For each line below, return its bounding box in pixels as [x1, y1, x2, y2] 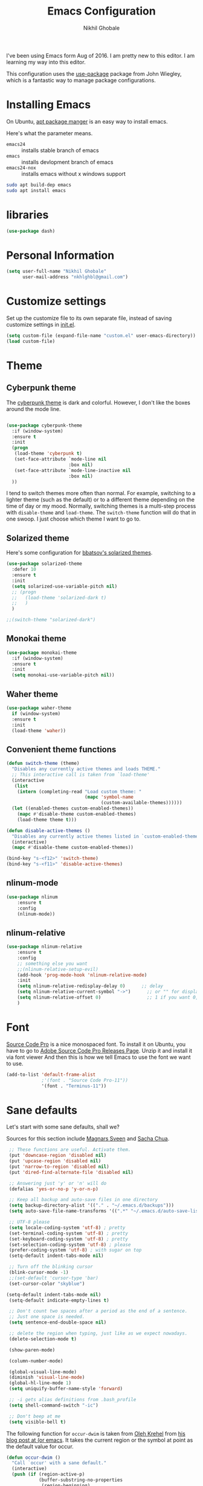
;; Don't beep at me [8, 1413, 61, 1419]
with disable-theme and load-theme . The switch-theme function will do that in [6, 509, 196, 516]
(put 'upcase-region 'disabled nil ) [8, 1158, 101, 1164]
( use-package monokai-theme [6, 650, 77, 656]
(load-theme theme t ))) [17, 816, 77, 822]
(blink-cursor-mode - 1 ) [8, 1270, 69, 1276]
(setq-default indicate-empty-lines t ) [8, 1297, 110, 1304]
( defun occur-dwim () [6, 1454, 61, 1461]
